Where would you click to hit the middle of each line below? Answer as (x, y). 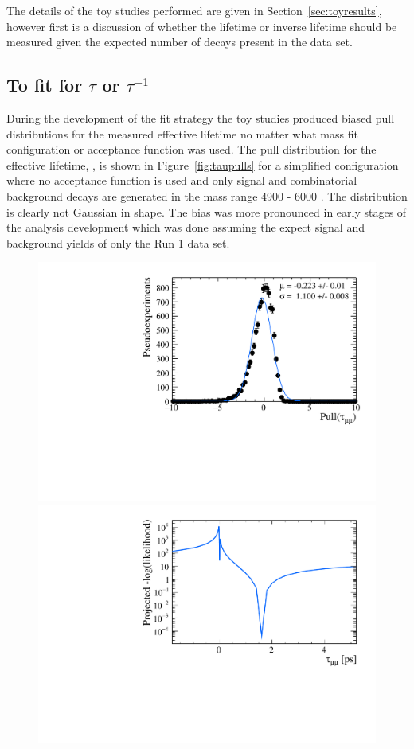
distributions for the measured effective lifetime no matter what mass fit (182, 133)
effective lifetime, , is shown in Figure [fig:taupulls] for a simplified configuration (203, 164)
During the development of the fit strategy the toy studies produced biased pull (201, 117)
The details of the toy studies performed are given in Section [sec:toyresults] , (194, 10)
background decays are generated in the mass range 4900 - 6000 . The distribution (207, 195)
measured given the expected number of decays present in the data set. (180, 42)
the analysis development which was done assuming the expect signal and (186, 227)
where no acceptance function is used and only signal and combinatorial (182, 180)
